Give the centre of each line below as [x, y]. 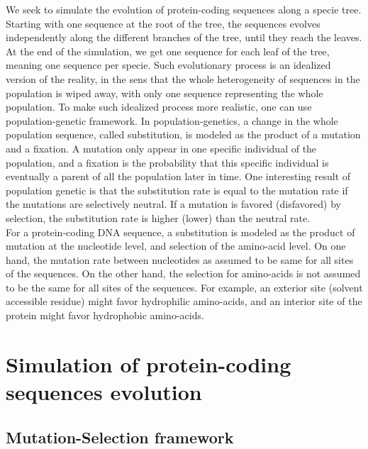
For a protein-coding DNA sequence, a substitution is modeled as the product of [180, 232]
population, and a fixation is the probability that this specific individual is [167, 162]
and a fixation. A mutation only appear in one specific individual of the [161, 148]
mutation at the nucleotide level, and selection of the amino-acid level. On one [176, 246]
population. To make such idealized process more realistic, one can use [159, 107]
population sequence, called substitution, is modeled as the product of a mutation [183, 134]
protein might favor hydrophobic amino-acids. [105, 315]
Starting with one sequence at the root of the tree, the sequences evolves [163, 23]
